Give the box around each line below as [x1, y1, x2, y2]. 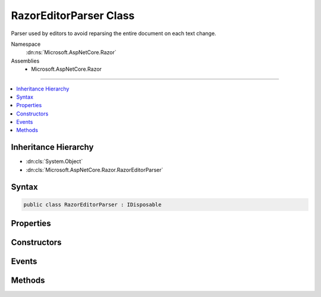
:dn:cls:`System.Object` [26, 158, 83, 165]
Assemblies [11, 57, 40, 64]
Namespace [11, 40, 41, 48]
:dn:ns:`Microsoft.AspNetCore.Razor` [26, 49, 117, 56]
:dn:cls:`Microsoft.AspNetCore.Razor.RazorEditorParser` [26, 166, 163, 173]
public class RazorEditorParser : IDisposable [23, 201, 162, 208]
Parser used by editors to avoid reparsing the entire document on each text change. [11, 30, 216, 37]
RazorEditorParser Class [11, 9, 135, 22]
